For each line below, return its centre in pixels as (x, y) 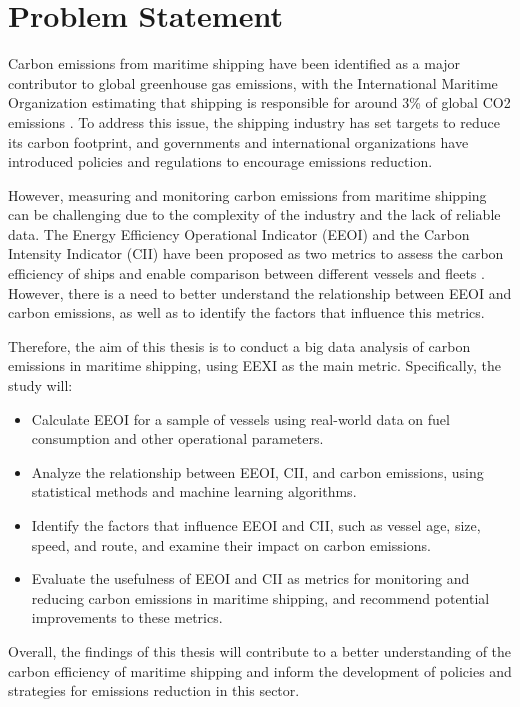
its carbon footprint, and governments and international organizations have (238, 141)
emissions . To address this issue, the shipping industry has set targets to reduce (254, 121)
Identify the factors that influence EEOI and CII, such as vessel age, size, (256, 525)
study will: (40, 385)
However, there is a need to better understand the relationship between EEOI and (260, 292)
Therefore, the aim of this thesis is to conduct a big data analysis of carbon (239, 345)
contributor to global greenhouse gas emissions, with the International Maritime (253, 82)
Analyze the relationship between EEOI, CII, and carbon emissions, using (257, 471)
